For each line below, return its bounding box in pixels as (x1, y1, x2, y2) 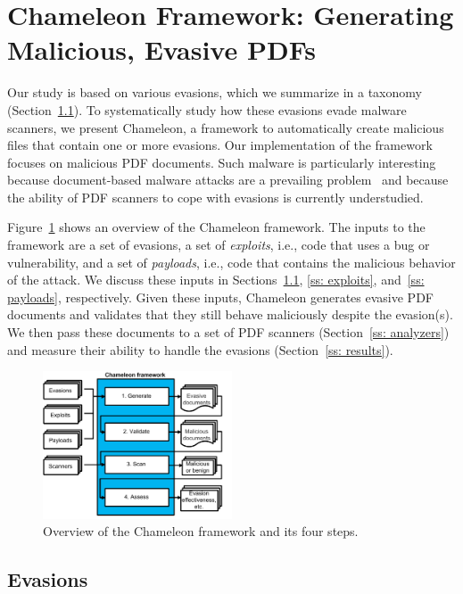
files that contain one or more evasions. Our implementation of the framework (7, 136, 433, 154)
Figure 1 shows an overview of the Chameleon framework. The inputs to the (7, 218, 426, 236)
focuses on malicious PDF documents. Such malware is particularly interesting (7, 153, 436, 171)
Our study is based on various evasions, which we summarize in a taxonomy (7, 83, 422, 102)
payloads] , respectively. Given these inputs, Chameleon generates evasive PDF (7, 287, 434, 306)
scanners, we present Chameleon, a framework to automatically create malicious (7, 118, 444, 136)
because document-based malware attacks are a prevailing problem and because (7, 170, 449, 189)
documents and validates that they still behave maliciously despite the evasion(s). (7, 305, 453, 324)
